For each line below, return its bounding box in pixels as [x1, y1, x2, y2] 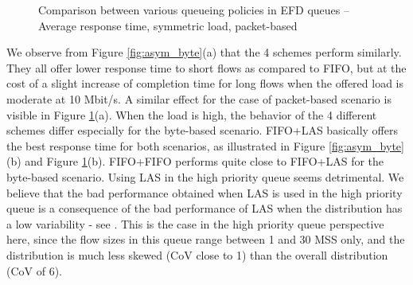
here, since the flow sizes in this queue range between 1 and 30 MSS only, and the [6, 231, 405, 248]
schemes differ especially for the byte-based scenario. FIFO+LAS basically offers [6, 122, 398, 139]
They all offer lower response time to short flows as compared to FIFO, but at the [6, 59, 407, 76]
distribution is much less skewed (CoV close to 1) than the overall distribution [6, 246, 388, 263]
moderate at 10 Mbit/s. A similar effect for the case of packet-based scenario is [6, 90, 392, 107]
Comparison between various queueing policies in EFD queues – [38, 2, 350, 18]
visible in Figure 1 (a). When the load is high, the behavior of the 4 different [6, 106, 377, 123]
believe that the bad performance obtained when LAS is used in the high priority [6, 184, 403, 201]
